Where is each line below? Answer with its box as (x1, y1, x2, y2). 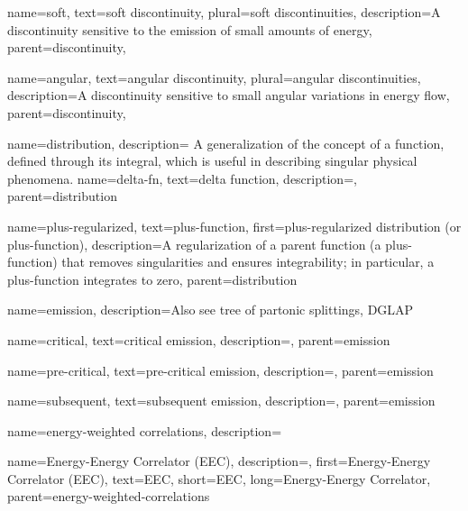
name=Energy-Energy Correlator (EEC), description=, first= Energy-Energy (7, 452, 431, 470)
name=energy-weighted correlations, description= (7, 421, 282, 440)
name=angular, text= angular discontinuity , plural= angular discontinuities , (7, 68, 421, 87)
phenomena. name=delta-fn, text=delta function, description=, (7, 169, 357, 187)
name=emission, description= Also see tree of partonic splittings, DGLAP (7, 300, 414, 319)
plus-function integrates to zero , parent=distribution (7, 269, 298, 288)
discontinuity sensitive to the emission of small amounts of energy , (7, 20, 372, 39)
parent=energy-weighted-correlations (7, 487, 210, 506)
